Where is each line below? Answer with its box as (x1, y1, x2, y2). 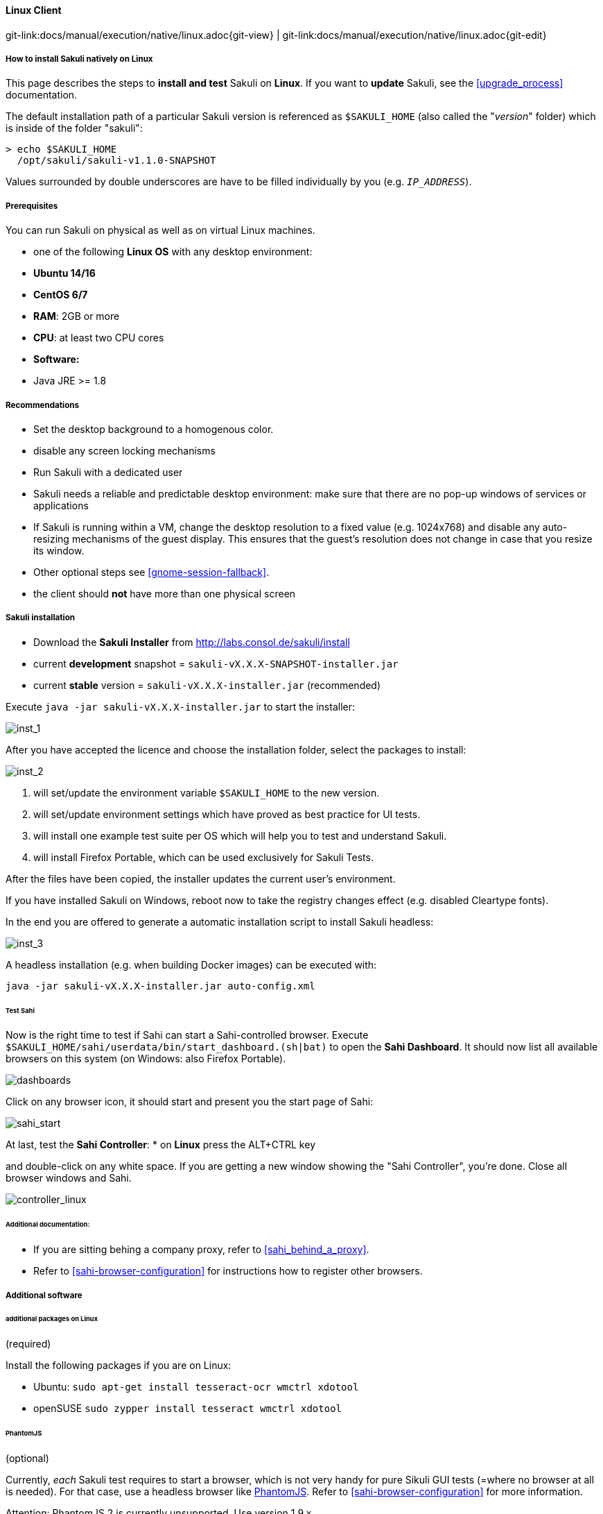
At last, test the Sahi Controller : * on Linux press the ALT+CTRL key (6, 1139, 315, 1151)
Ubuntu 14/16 (33, 267, 96, 280)
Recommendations (6, 400, 79, 410)
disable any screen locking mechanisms (33, 444, 216, 457)
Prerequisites (6, 201, 58, 211)
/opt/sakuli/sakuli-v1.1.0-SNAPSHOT (17, 155, 216, 167)
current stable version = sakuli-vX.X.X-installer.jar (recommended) (33, 679, 381, 691)
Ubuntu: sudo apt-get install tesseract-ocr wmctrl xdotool (33, 1381, 359, 1393)
